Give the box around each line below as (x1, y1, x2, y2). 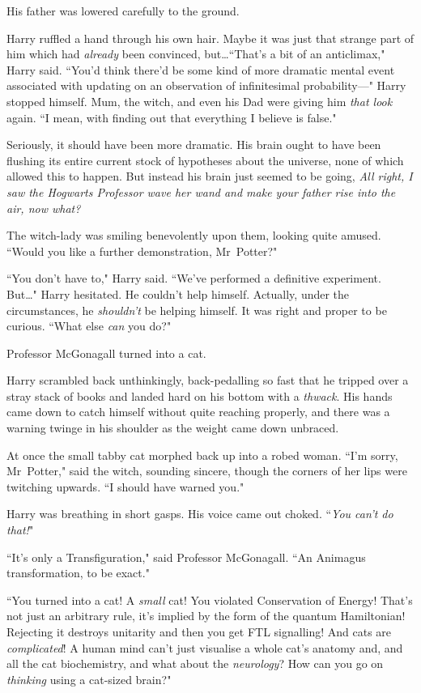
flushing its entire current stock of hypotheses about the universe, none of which (6, 151, 404, 168)
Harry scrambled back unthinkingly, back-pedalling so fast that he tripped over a (6, 372, 409, 389)
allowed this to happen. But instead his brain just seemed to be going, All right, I (6, 168, 413, 185)
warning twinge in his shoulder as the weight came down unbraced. (6, 419, 339, 436)
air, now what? (6, 199, 81, 216)
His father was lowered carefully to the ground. (6, 2, 240, 19)
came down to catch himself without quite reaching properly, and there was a (6, 403, 390, 420)
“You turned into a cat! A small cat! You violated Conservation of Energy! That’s (6, 591, 413, 608)
